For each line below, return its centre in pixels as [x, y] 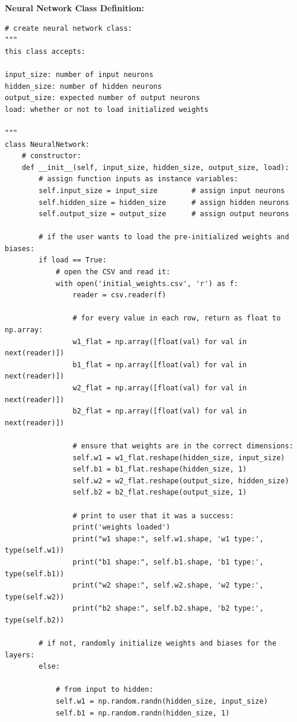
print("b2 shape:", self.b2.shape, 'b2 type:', [168, 609]
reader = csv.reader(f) [119, 295]
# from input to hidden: [104, 690]
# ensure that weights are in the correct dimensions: [183, 446]
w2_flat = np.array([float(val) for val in [160, 388]
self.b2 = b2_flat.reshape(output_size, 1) [160, 492]
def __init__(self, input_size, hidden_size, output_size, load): [155, 167]
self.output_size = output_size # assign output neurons [164, 214]
